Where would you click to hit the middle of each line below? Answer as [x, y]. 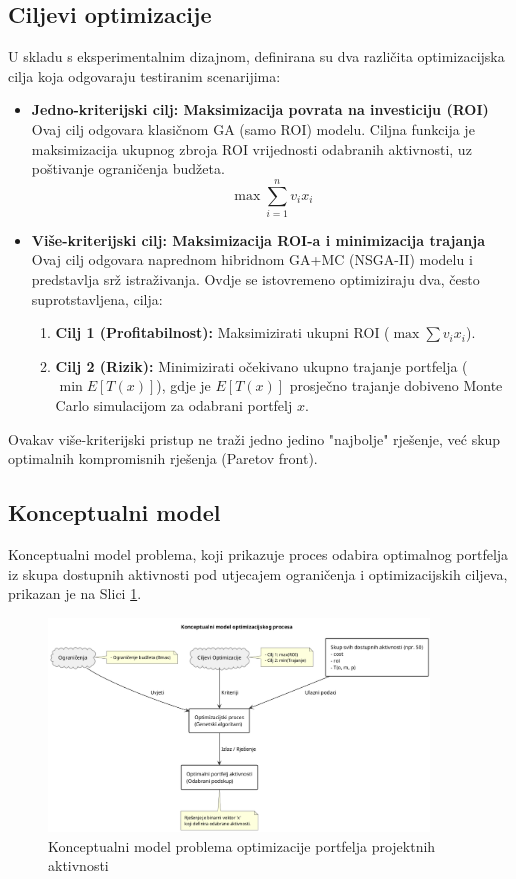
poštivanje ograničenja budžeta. [128, 168]
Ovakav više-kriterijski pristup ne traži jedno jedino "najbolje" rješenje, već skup [254, 438]
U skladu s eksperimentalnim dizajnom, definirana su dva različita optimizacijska [256, 56]
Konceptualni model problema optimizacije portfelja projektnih [242, 845]
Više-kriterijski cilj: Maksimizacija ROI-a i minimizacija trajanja [258, 239]
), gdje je [183, 385]
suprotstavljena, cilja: [97, 298]
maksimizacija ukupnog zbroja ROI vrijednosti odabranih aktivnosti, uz [251, 148]
